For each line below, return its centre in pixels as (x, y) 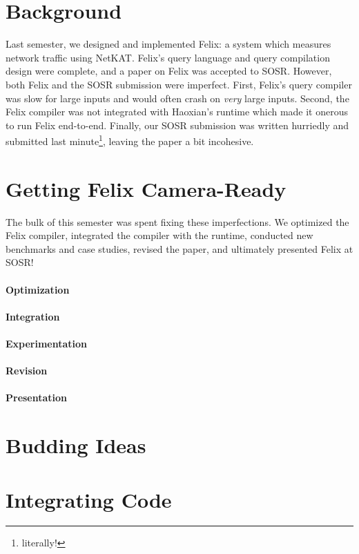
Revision (27, 371)
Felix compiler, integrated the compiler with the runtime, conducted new (159, 235)
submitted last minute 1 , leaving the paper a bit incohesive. (130, 140)
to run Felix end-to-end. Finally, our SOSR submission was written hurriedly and (177, 125)
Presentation (37, 398)
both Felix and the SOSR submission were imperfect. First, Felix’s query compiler (179, 84)
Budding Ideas (76, 445)
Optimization (38, 289)
